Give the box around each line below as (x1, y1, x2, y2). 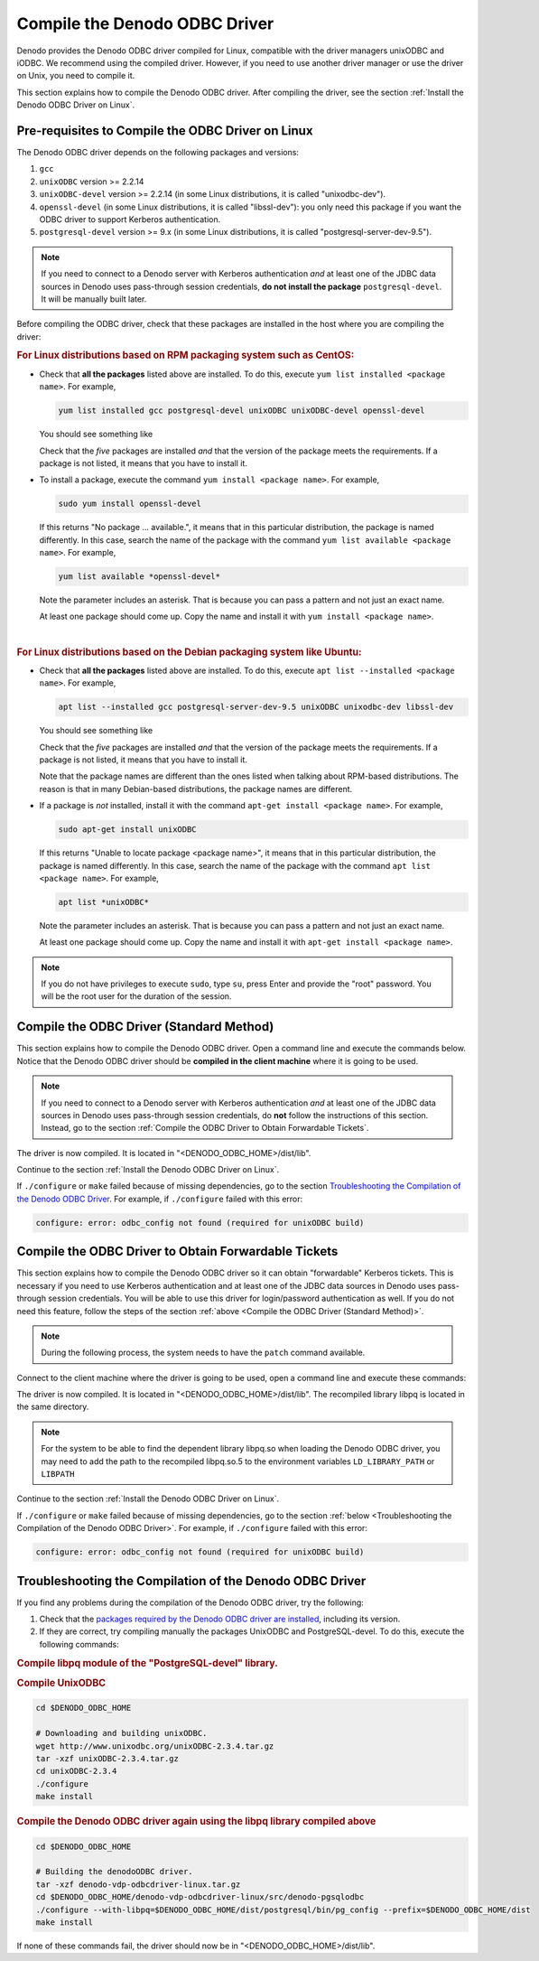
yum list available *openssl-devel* (58, 572, 221, 582)
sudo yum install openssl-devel (58, 499, 202, 509)
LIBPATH (41, 1469, 76, 1480)
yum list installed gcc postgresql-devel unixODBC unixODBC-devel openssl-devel (58, 406, 425, 416)
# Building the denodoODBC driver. (35, 1866, 193, 1877)
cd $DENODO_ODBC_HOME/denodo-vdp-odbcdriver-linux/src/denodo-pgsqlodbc (35, 1892, 365, 1902)
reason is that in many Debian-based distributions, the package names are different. (39, 783, 353, 794)
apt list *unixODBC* (58, 897, 149, 907)
